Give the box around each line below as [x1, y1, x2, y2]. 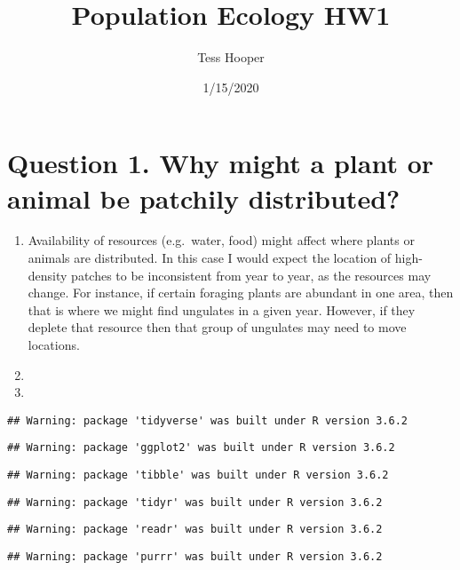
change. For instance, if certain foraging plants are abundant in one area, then [28, 283, 454, 302]
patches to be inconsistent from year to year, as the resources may [71, 265, 432, 284]
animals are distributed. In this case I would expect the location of [28, 249, 392, 267]
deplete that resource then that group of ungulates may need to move [28, 318, 407, 336]
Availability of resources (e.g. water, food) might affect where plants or [28, 231, 415, 249]
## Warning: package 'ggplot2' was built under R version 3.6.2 [7, 441, 395, 455]
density [28, 265, 67, 284]
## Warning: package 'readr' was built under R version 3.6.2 [7, 523, 383, 536]
